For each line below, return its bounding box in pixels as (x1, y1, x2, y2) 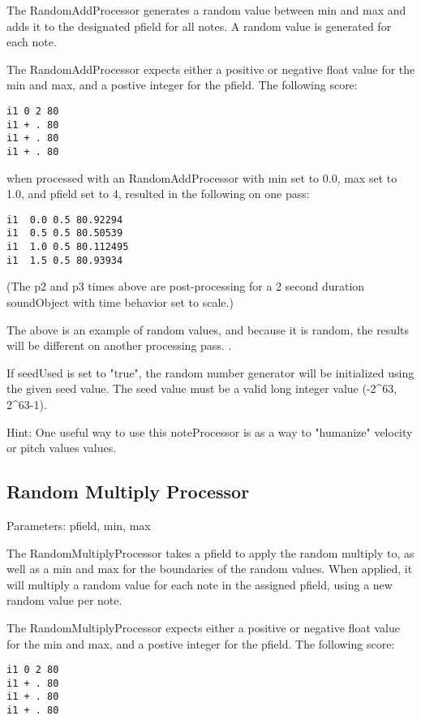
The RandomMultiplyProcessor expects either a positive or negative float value (6, 619, 401, 636)
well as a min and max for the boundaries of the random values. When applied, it (6, 560, 413, 577)
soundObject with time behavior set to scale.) (6, 294, 234, 310)
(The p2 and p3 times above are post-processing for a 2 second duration (6, 278, 365, 295)
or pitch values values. (6, 439, 117, 456)
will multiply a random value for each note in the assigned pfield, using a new (6, 576, 393, 593)
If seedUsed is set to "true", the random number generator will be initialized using (6, 364, 415, 381)
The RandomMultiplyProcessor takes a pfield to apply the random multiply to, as (6, 544, 415, 561)
